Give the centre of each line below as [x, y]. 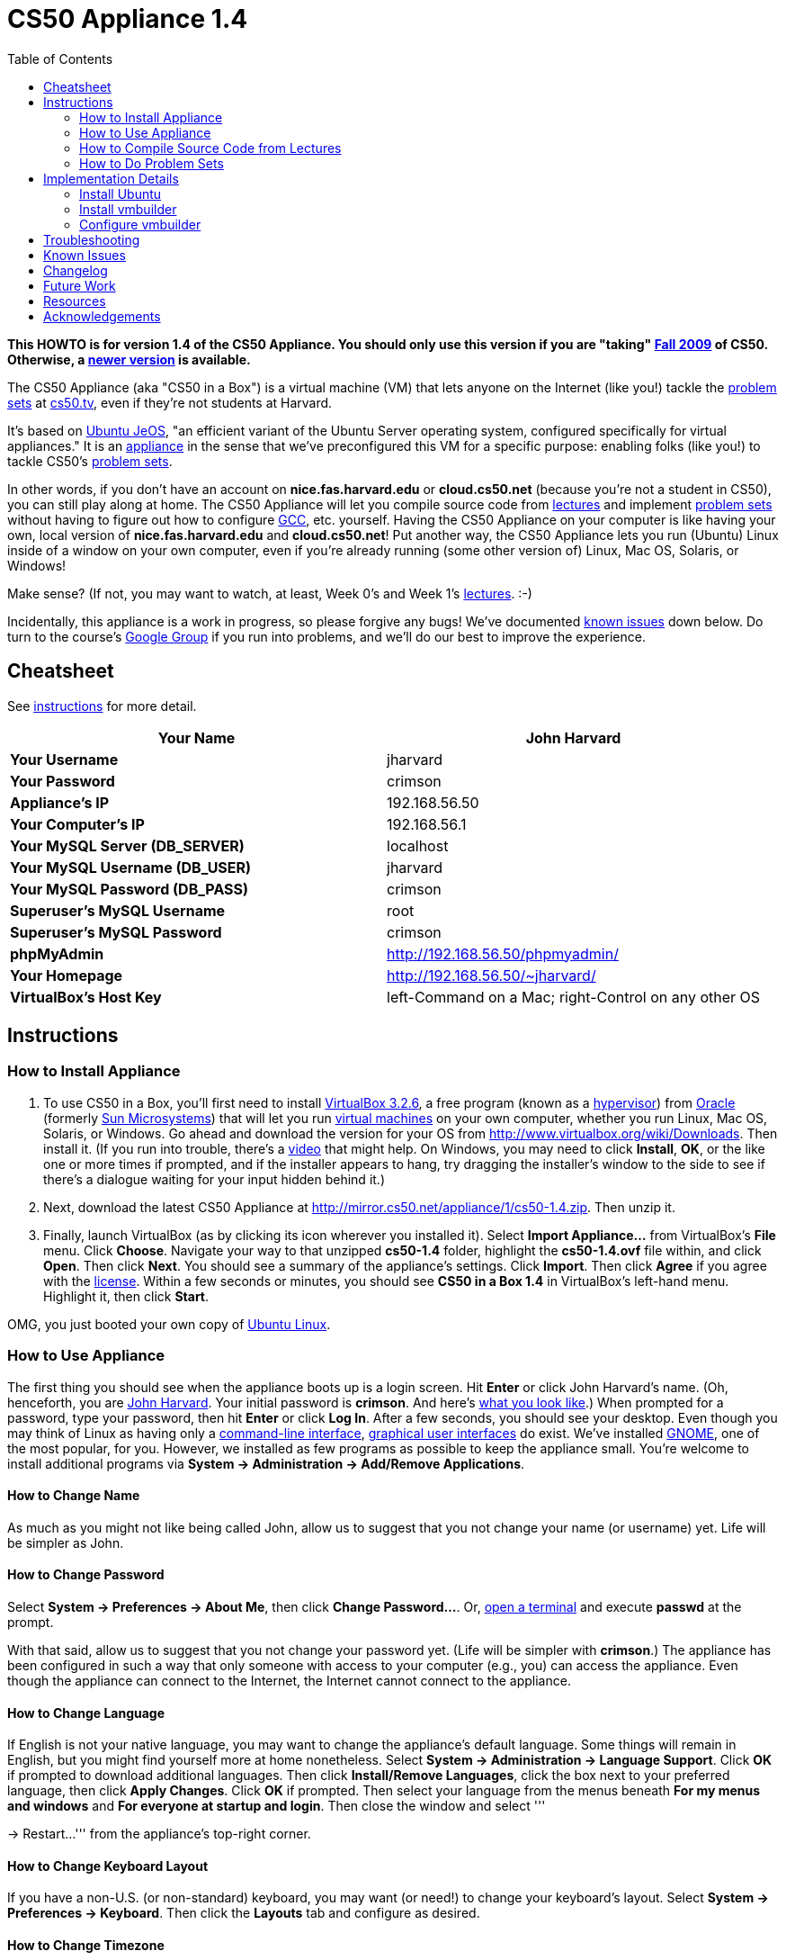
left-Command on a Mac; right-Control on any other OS [574, 997]
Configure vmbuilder [140, 224]
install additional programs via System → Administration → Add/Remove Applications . [266, 1463]
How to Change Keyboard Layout [108, 1866]
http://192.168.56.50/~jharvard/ [491, 975]
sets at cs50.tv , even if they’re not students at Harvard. [170, 402]
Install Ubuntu [121, 193]
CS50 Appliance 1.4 [128, 19]
